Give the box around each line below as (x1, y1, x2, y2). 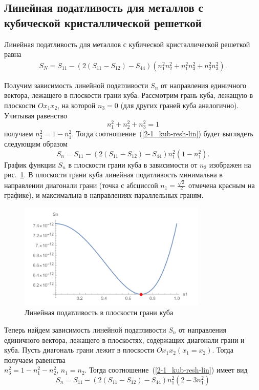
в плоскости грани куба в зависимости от (68, 159, 198, 170)
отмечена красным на (188, 179, 255, 190)
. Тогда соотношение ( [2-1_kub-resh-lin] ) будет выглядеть (72, 128, 253, 139)
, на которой (57, 100, 96, 110)
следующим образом (4, 138, 68, 149)
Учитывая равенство (4, 110, 68, 120)
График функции (4, 159, 56, 170)
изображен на (209, 159, 251, 170)
